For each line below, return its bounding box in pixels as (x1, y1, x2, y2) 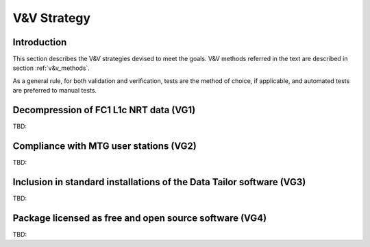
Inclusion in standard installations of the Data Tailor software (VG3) (12, 176, 306, 188)
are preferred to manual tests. (12, 86, 97, 95)
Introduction (12, 36, 67, 48)
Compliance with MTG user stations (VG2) (12, 140, 197, 152)
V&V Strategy (12, 10, 91, 25)
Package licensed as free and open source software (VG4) (12, 212, 267, 224)
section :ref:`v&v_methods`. (12, 64, 90, 72)
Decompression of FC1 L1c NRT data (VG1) (12, 104, 196, 116)
